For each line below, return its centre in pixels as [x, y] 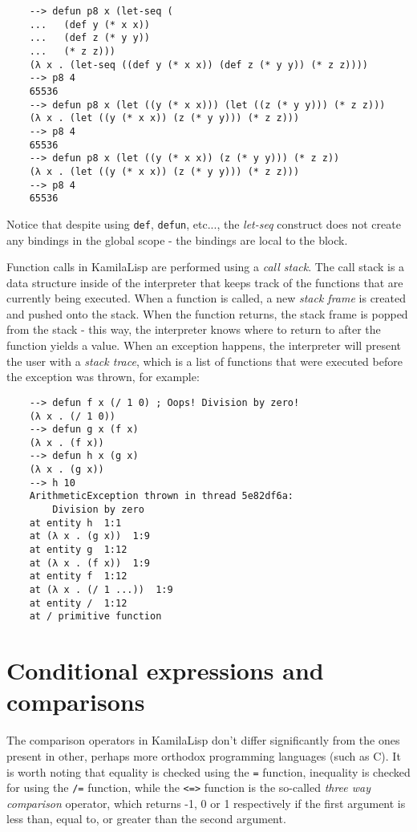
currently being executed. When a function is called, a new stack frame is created [206, 298]
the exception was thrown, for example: [103, 377]
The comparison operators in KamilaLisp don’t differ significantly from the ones [203, 740]
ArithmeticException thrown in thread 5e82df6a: [161, 496]
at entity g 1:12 [78, 550]
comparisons [76, 702]
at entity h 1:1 [75, 523]
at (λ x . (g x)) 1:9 [89, 536]
